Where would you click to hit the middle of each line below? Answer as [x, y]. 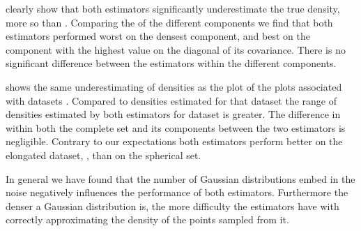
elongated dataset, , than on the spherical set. [103, 155]
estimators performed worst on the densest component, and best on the [158, 36]
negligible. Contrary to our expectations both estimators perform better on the [174, 141]
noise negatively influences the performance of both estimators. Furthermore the [177, 192]
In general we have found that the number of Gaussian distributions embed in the [180, 178]
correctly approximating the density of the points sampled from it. [147, 219]
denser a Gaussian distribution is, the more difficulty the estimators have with [172, 206]
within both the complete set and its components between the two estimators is [176, 127]
